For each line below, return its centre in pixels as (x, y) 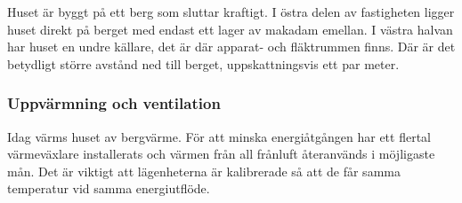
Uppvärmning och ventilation (114, 103)
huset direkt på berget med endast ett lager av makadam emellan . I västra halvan (230, 29)
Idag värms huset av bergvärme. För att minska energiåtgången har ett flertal (219, 136)
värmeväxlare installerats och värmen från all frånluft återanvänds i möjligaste (221, 154)
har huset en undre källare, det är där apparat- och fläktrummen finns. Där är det (231, 47)
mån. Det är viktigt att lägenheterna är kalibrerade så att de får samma (204, 171)
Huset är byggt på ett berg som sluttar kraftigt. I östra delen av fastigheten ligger (231, 12)
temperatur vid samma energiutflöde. (109, 188)
